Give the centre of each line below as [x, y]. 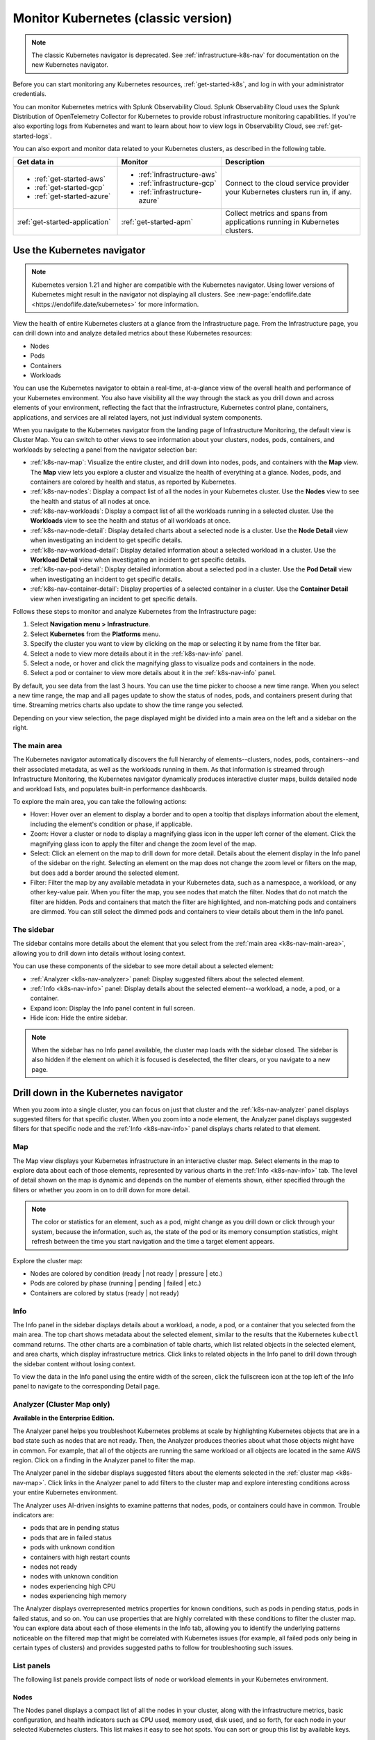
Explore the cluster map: [48, 1260]
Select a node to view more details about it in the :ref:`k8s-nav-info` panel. [136, 654]
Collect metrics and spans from [276, 214]
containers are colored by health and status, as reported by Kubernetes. [133, 482]
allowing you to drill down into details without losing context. [99, 953]
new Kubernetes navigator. [70, 65]
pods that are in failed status [71, 1537]
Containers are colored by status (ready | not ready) [105, 1293]
